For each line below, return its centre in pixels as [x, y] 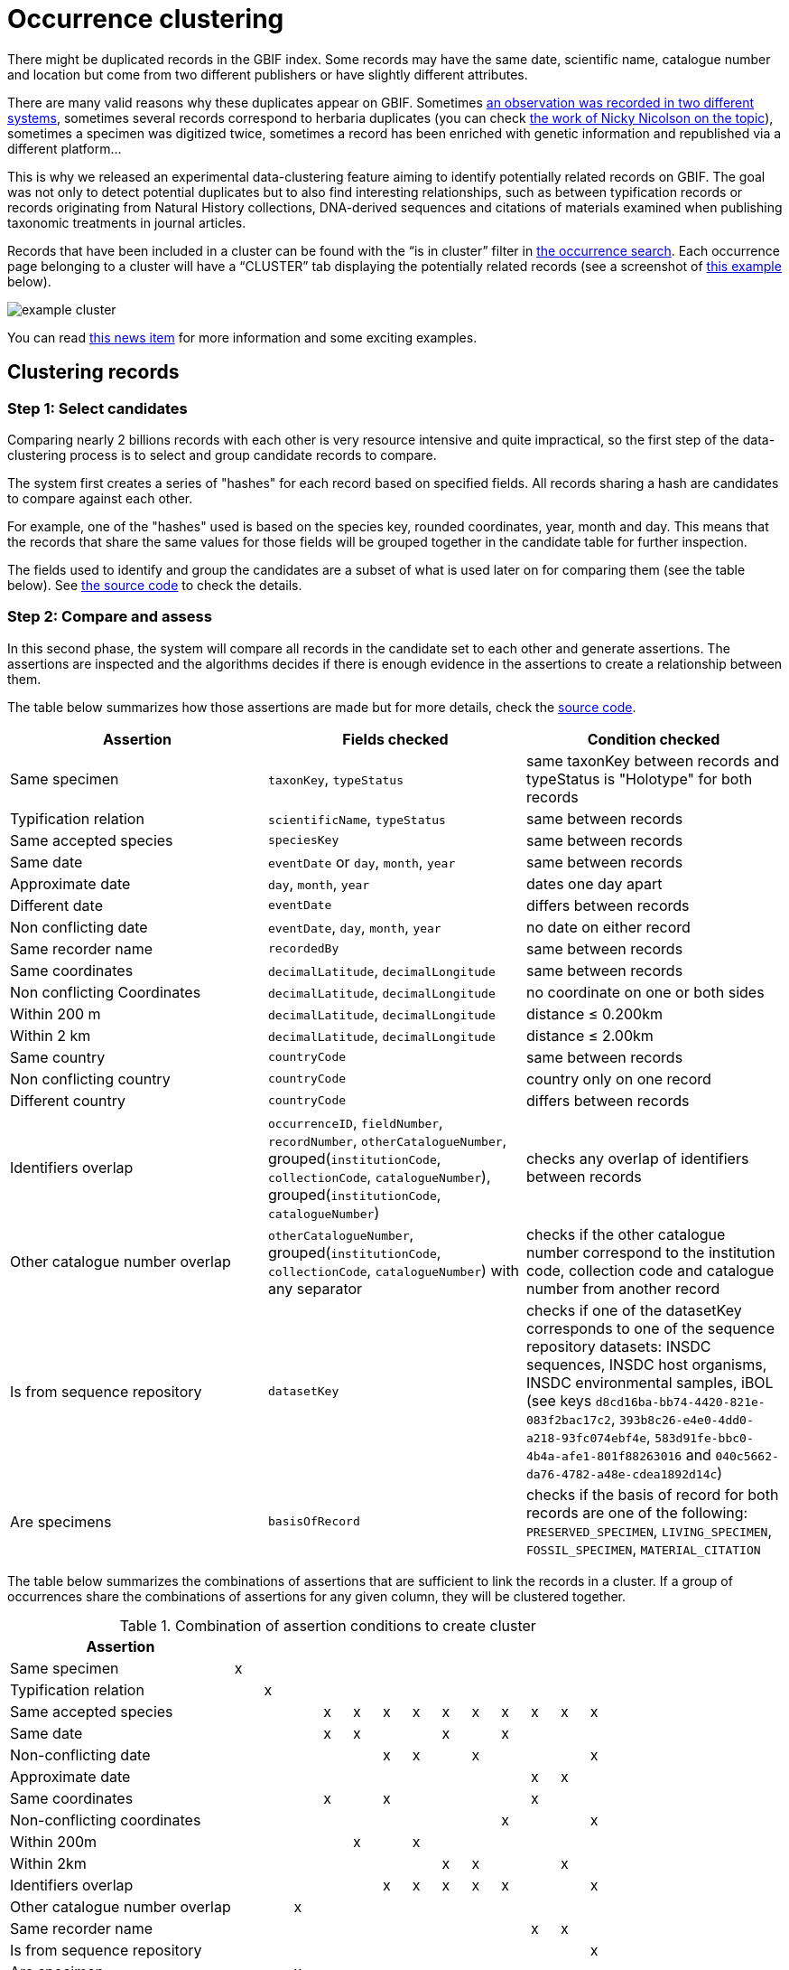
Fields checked [395, 739]
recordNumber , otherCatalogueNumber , [387, 1140]
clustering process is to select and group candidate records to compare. [222, 455]
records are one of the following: [637, 1512]
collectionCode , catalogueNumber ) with [394, 1270]
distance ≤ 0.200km [594, 1013]
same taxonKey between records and [653, 760]
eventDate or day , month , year [362, 862]
